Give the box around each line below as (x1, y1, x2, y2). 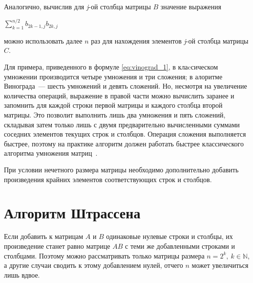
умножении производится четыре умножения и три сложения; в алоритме (4, 71, 223, 81)
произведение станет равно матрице (4, 240, 110, 251)
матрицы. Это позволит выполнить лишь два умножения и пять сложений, (4, 110, 226, 120)
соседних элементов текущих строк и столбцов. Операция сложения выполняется (4, 129, 246, 139)
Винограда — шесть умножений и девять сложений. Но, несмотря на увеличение (4, 81, 247, 91)
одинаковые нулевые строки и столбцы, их (106, 231, 233, 241)
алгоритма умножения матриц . (4, 148, 98, 158)
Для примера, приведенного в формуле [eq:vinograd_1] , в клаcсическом (4, 62, 218, 72)
